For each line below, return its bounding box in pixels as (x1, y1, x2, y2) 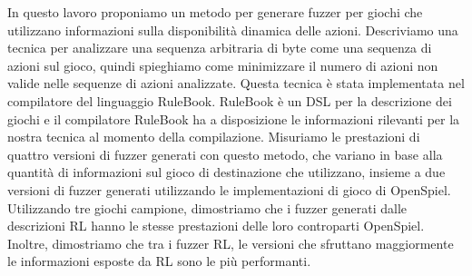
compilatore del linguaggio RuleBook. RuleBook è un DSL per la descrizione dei (7, 91, 452, 110)
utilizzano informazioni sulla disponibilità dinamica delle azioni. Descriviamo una (7, 20, 458, 39)
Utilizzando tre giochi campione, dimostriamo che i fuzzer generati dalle (7, 198, 408, 217)
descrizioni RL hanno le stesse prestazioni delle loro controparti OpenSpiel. (7, 216, 425, 235)
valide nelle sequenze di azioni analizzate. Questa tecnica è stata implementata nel (7, 74, 465, 93)
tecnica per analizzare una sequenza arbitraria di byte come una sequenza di (7, 38, 432, 57)
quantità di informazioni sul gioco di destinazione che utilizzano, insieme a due (7, 163, 446, 182)
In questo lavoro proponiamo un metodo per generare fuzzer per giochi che (7, 3, 423, 21)
